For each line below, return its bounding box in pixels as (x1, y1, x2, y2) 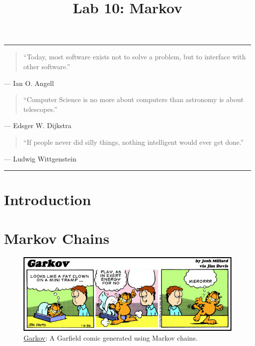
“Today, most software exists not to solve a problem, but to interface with (23, 52, 246, 62)
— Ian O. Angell (4, 78, 54, 88)
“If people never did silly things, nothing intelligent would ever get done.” (23, 136, 244, 147)
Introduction (4, 189, 91, 210)
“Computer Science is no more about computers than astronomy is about (23, 94, 244, 105)
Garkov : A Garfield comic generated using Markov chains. (24, 332, 198, 343)
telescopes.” (23, 104, 57, 114)
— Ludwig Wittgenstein (4, 153, 76, 163)
